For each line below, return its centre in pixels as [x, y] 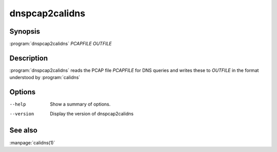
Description [29, 58]
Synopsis [25, 31]
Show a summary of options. [80, 104]
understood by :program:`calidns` [45, 78]
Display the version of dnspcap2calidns [92, 113]
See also [24, 130]
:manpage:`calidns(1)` [32, 142]
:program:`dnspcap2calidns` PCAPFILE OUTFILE [61, 44]
